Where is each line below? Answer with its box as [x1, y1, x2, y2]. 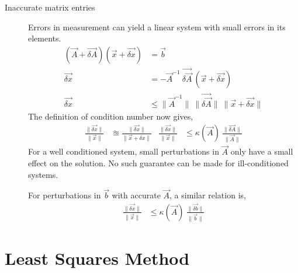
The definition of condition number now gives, [28, 110, 193, 122]
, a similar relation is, [169, 189, 246, 201]
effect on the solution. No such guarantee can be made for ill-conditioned [28, 156, 289, 169]
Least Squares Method [5, 246, 190, 269]
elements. [28, 32, 61, 44]
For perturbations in [28, 189, 101, 201]
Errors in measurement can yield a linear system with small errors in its [28, 20, 286, 33]
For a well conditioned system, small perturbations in [28, 145, 219, 157]
